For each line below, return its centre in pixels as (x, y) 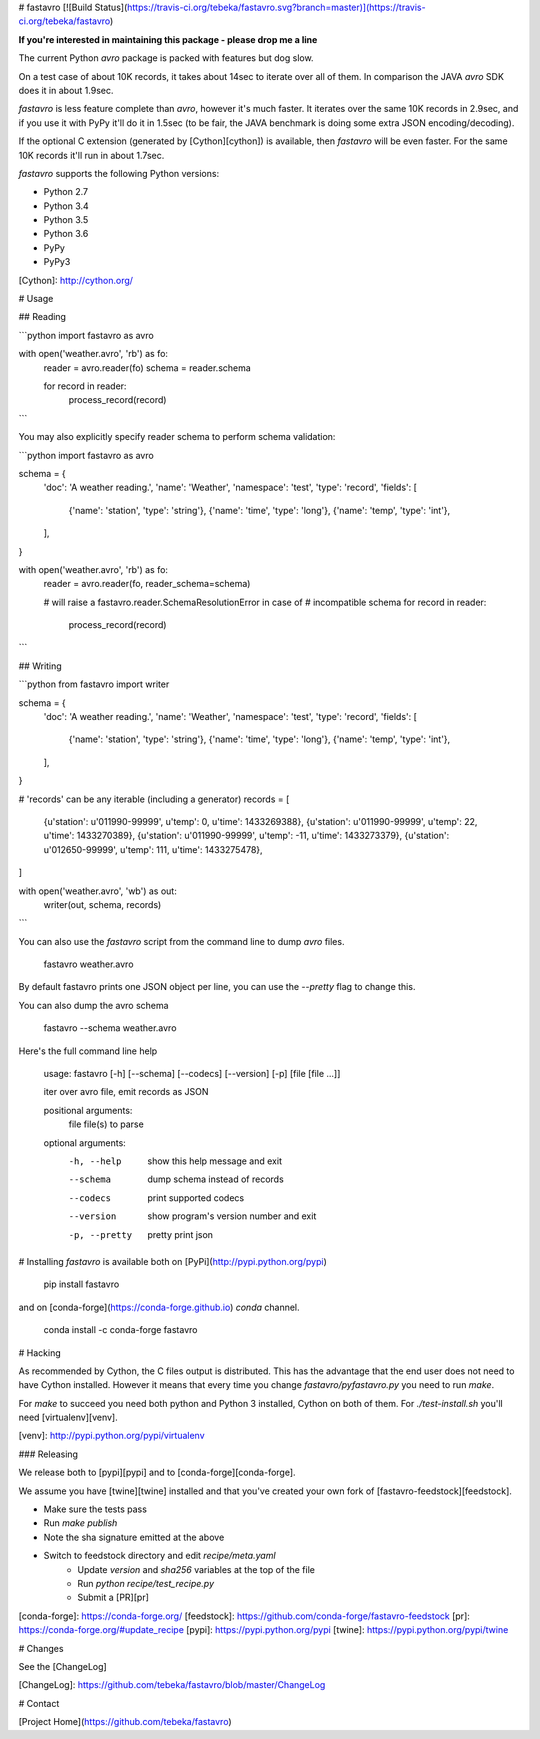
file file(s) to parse (106, 1124)
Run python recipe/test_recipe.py (146, 1583)
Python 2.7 (66, 192)
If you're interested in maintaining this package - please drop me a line (168, 39)
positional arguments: (88, 1110)
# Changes (41, 1648)
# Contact (39, 1703)
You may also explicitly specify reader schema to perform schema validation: (177, 437)
